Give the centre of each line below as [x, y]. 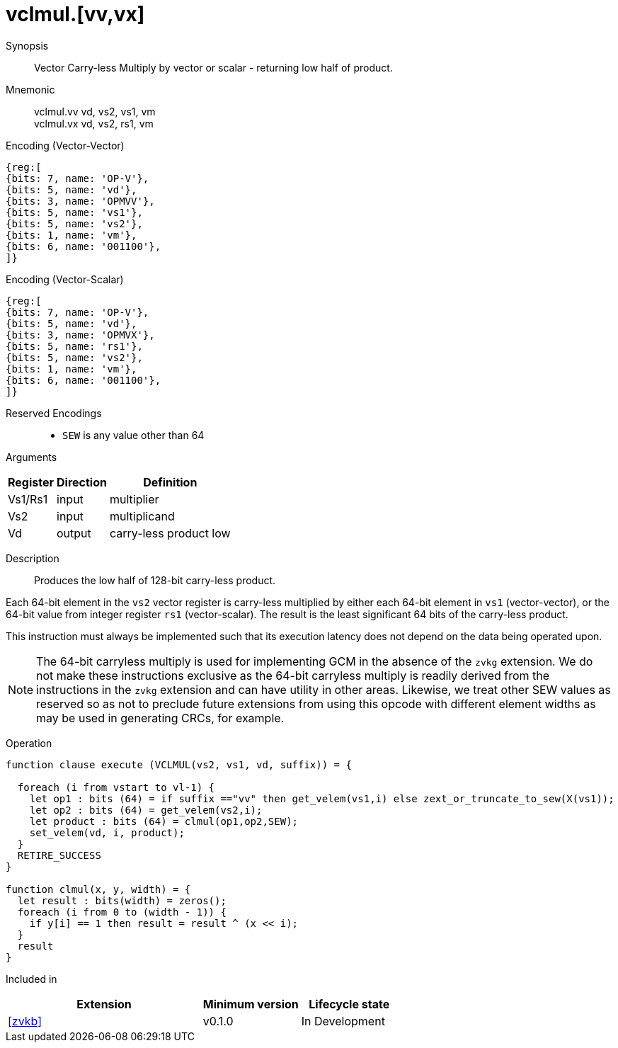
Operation [29, 743]
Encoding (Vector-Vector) [65, 145]
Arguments [32, 457]
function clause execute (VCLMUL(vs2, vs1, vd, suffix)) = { [179, 764]
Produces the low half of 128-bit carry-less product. [155, 580]
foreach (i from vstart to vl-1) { [116, 787]
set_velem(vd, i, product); [107, 832]
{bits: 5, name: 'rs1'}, [74, 346]
